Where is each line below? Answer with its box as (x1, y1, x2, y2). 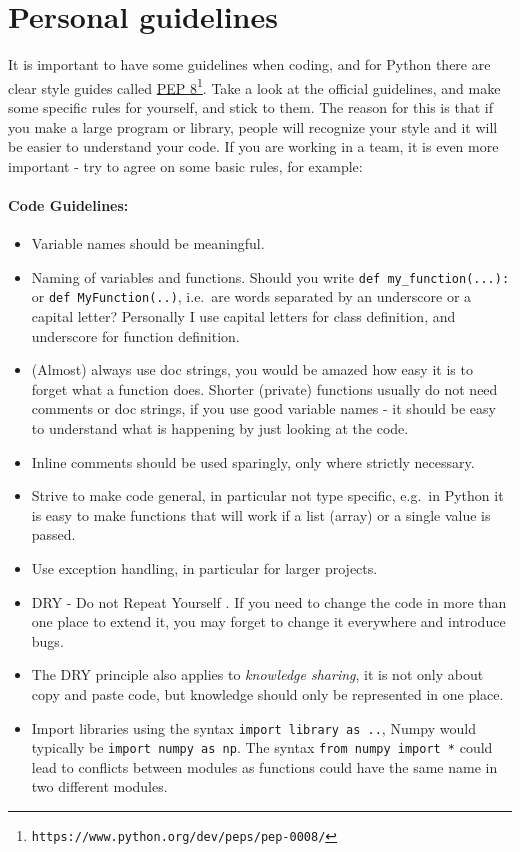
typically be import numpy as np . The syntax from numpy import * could (31, 737, 493, 758)
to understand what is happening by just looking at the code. (31, 418, 409, 439)
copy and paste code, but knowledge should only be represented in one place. (31, 683, 504, 704)
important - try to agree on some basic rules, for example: (8, 155, 363, 176)
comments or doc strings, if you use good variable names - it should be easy (31, 398, 496, 419)
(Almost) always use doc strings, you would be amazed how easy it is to (31, 359, 473, 380)
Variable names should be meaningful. (31, 233, 265, 254)
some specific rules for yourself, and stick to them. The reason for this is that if (8, 96, 493, 117)
